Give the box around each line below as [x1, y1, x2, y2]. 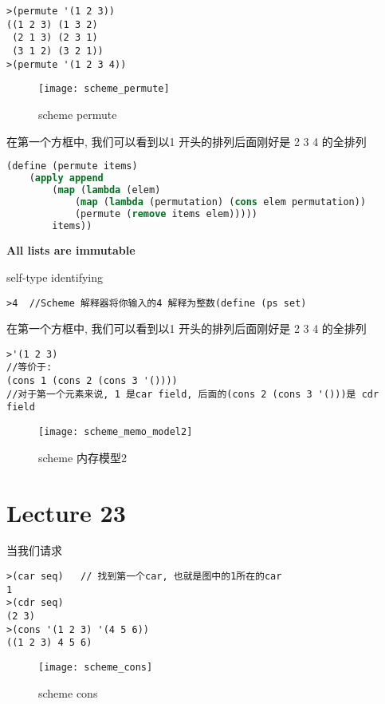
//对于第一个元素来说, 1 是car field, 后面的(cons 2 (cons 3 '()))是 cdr [6, 388, 379, 400]
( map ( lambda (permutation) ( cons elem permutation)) [74, 196, 367, 208]
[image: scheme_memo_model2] [38, 426, 193, 438]
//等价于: [6, 362, 53, 374]
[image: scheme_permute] [38, 83, 170, 95]
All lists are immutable [6, 242, 136, 259]
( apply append [29, 172, 104, 184]
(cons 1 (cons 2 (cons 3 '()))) [6, 375, 178, 387]
